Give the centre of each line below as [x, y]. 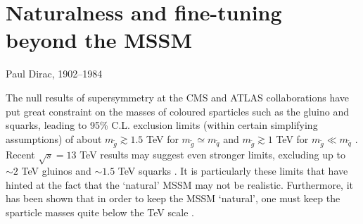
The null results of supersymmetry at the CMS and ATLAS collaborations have [178, 97]
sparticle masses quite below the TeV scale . [100, 212]
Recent [20, 155]
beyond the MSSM [99, 40]
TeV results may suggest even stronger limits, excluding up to [212, 155]
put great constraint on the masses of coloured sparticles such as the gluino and [178, 111]
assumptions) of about [54, 138]
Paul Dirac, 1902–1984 [54, 74]
